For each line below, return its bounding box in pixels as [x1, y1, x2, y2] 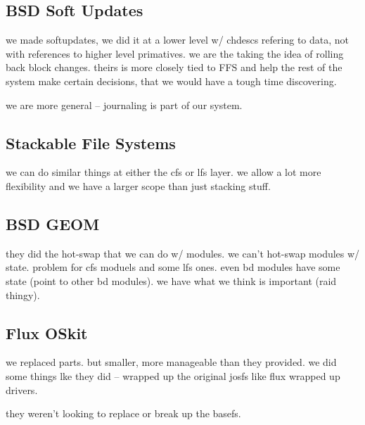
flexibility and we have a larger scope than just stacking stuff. [6, 178, 271, 193]
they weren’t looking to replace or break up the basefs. [6, 406, 241, 421]
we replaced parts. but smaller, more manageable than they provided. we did [6, 355, 337, 369]
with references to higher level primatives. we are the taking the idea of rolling [6, 46, 344, 61]
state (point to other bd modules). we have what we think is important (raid [6, 273, 337, 288]
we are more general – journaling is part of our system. [6, 97, 243, 112]
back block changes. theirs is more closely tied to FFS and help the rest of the [6, 60, 342, 75]
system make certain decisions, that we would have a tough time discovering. [6, 73, 337, 88]
